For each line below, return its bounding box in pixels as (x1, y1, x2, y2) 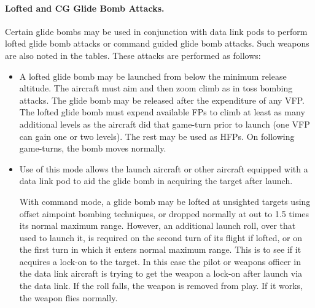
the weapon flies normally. (19, 291, 118, 304)
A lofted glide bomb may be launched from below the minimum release (19, 69, 287, 82)
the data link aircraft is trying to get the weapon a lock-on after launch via (19, 267, 303, 280)
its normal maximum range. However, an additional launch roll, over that (19, 219, 296, 232)
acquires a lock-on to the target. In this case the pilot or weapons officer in (19, 255, 301, 268)
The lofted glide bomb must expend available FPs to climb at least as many (19, 106, 305, 118)
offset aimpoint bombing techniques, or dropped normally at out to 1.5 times (19, 207, 309, 220)
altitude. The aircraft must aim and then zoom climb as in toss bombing (19, 82, 293, 94)
